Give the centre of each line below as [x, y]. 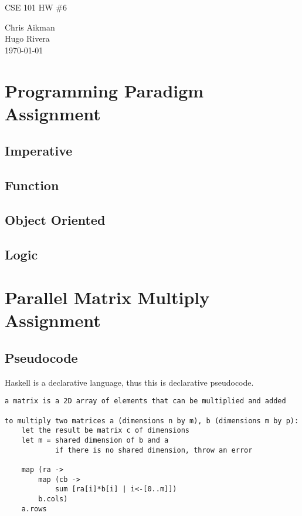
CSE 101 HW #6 [36, 7]
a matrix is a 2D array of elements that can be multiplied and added [145, 401]
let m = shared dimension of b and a [95, 441]
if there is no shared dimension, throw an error [154, 450]
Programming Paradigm [104, 90]
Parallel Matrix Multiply [107, 297]
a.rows [34, 509]
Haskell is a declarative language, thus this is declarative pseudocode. [129, 382]
